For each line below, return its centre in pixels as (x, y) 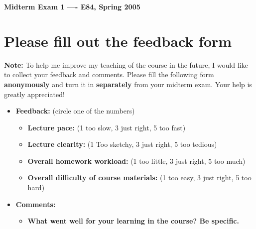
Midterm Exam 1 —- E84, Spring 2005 (72, 6)
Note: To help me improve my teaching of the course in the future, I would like (126, 64)
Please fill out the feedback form (118, 41)
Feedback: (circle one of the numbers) (75, 111)
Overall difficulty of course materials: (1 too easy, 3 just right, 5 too (139, 177)
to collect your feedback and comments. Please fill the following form (109, 74)
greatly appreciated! (34, 94)
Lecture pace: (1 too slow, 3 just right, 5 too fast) (107, 127)
